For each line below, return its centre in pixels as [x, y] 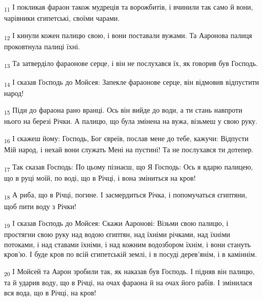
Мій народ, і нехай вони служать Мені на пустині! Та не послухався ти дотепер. [129, 149]
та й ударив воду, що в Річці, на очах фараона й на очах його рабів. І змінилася [128, 282]
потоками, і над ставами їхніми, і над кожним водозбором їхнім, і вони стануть [127, 244]
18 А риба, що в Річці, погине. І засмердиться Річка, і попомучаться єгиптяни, [126, 195]
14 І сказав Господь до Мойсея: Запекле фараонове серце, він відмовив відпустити [132, 82]
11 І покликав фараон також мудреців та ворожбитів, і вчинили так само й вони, [129, 7]
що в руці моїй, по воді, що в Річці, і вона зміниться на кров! [100, 177]
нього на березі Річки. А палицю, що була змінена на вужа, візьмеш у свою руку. [131, 121]
